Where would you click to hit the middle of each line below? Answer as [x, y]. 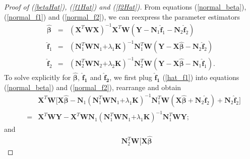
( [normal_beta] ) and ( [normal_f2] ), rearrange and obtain [93, 87]
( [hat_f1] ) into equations [201, 77]
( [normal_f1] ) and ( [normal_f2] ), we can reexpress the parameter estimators [122, 16]
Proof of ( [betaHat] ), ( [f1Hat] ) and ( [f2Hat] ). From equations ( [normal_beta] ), [125, 7]
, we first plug [131, 77]
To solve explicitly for [38, 77]
